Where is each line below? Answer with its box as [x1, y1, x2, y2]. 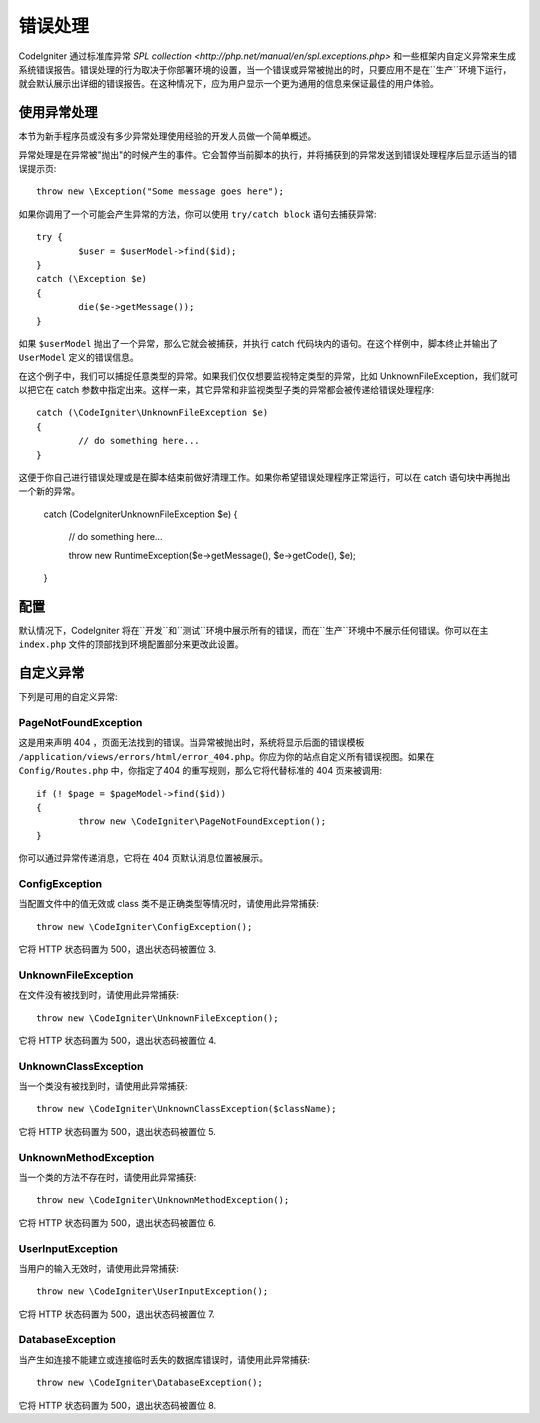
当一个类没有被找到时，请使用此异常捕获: [18, 1080, 189, 1092]
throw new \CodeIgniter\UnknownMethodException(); [36, 1195, 290, 1206]
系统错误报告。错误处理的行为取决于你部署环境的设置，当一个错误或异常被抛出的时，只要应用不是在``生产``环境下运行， [18, 63, 512, 75]
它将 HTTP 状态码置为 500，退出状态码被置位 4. [18, 1034, 217, 1046]
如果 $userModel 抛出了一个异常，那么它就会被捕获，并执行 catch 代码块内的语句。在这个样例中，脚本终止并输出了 [18, 337, 499, 349]
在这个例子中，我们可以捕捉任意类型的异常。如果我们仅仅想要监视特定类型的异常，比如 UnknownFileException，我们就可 [18, 370, 519, 382]
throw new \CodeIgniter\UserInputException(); [36, 1286, 269, 1297]
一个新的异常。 [18, 485, 80, 497]
